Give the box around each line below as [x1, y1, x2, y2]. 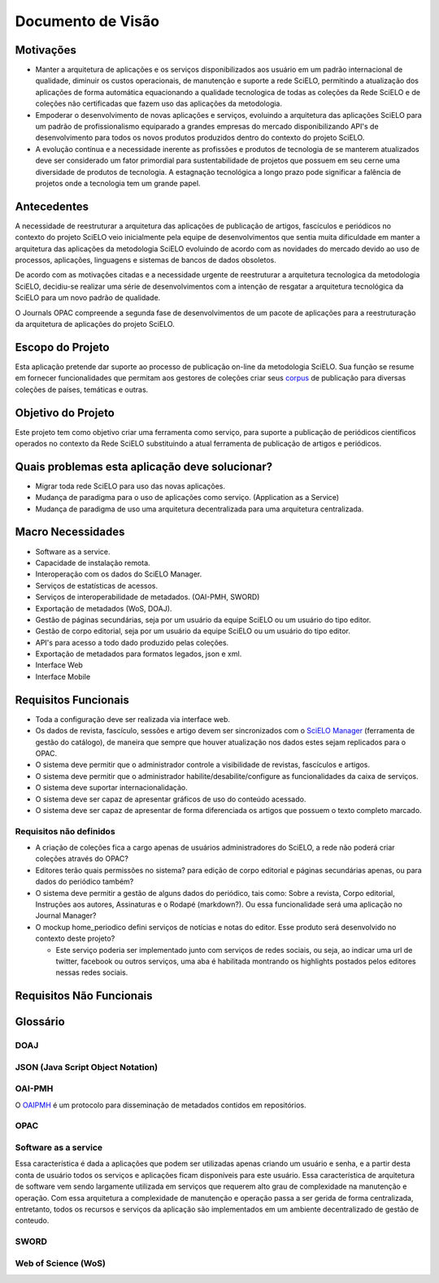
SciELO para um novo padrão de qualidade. [15, 293, 161, 302]
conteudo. [15, 1216, 50, 1225]
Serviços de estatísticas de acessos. [35, 581, 159, 590]
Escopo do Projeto [15, 340, 110, 354]
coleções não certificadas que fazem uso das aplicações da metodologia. [35, 98, 283, 109]
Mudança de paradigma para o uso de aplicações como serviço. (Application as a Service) [35, 493, 340, 502]
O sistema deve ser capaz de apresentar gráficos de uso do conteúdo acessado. [35, 794, 306, 804]
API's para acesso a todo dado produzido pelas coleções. [35, 637, 229, 647]
